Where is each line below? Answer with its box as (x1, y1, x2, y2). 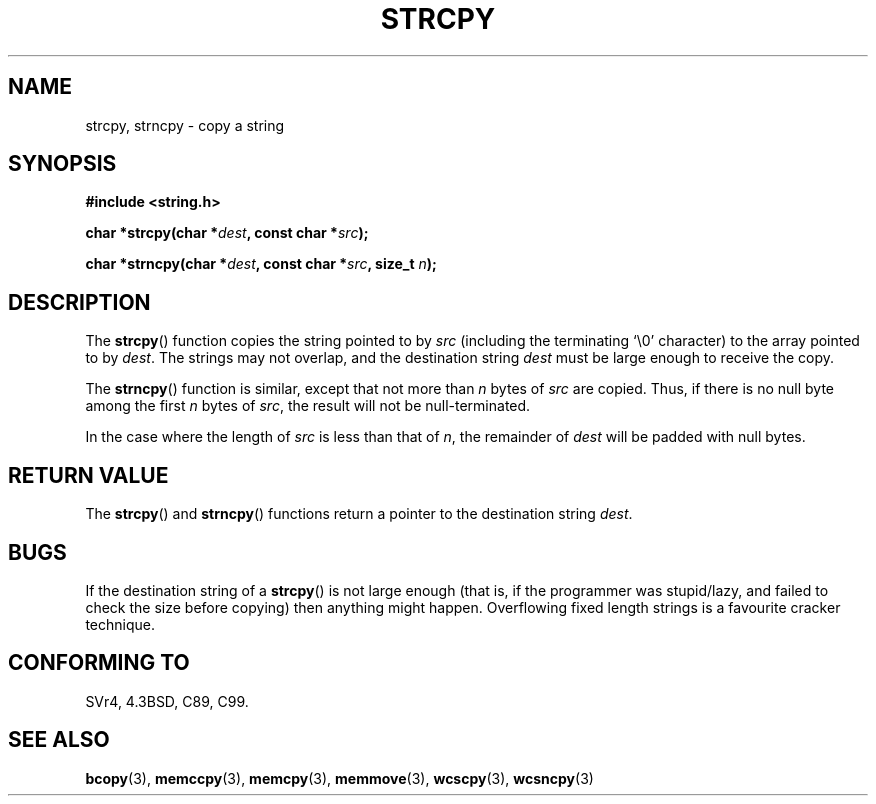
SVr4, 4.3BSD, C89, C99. (85, 692, 249, 710)
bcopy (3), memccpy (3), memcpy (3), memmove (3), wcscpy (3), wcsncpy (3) (85, 769, 594, 787)
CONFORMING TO (8, 650, 190, 676)
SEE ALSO (8, 727, 110, 753)
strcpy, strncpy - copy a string (85, 116, 285, 134)
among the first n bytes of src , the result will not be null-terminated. (85, 397, 531, 415)
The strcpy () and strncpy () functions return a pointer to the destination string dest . (85, 505, 633, 523)
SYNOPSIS (8, 151, 117, 177)
